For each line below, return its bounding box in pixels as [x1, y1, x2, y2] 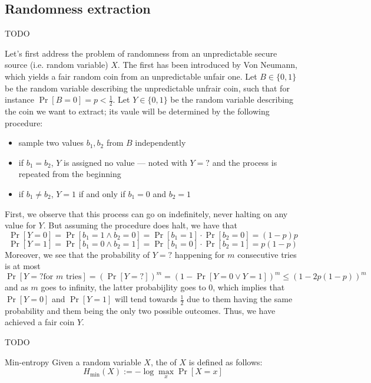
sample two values [18, 136, 84, 149]
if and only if [78, 187, 125, 199]
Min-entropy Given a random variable [5, 355, 141, 368]
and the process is [212, 156, 277, 168]
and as [5, 281, 28, 293]
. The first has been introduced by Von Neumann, [117, 58, 297, 71]
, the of [150, 355, 177, 368]
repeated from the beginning [18, 168, 121, 180]
